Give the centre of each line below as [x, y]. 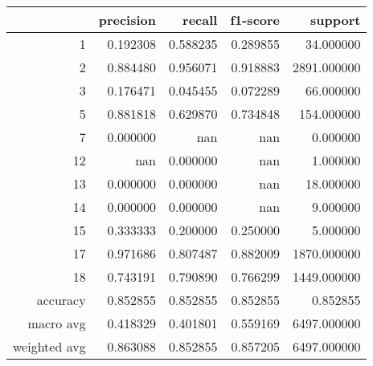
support [336, 20]
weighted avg [49, 346]
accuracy [61, 300]
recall [200, 20]
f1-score [255, 20]
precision [127, 20]
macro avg [57, 323]
